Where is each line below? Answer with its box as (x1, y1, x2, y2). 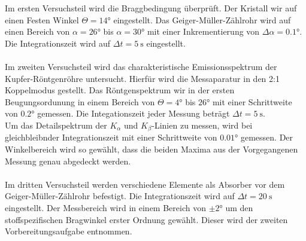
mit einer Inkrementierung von (147, 25, 260, 38)
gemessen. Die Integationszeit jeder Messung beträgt (37, 107, 230, 120)
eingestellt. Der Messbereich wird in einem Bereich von (5, 201, 206, 213)
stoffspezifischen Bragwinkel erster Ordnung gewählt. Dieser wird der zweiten (5, 213, 288, 225)
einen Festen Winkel (5, 13, 79, 26)
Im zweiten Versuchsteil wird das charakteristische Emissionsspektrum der (5, 60, 277, 72)
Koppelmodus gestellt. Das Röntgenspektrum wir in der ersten (5, 84, 235, 96)
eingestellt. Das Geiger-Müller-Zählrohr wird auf (113, 13, 291, 26)
